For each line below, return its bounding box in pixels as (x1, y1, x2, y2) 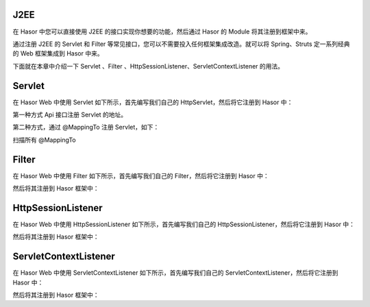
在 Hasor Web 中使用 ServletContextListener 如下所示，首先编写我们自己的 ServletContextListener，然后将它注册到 (12, 269, 338, 277)
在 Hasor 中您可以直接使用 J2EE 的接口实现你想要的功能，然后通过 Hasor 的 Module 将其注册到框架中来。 (12, 27, 312, 36)
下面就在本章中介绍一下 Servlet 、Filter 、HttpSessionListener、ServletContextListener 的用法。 (12, 62, 284, 70)
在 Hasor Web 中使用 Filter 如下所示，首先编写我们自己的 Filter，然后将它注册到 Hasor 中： (12, 171, 270, 180)
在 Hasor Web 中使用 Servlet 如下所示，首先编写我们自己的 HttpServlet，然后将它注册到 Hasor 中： (12, 98, 293, 106)
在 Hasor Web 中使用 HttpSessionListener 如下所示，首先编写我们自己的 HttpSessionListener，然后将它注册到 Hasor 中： (12, 220, 356, 228)
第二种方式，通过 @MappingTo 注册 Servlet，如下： (12, 123, 160, 132)
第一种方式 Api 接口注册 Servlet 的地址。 (12, 110, 127, 119)
